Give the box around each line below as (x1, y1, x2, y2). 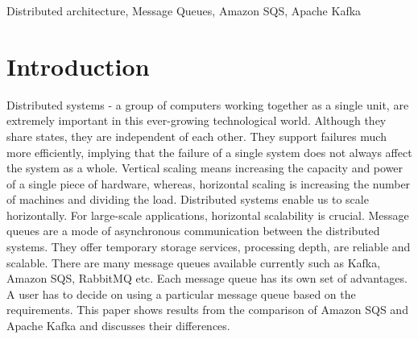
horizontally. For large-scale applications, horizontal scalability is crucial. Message (6, 206, 409, 223)
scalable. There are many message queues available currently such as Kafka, (6, 254, 381, 271)
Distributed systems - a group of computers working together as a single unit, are (6, 96, 409, 113)
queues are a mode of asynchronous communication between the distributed (6, 222, 380, 239)
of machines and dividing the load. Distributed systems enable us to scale (6, 191, 369, 208)
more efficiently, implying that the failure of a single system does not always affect (6, 143, 412, 160)
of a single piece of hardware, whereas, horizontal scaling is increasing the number (6, 175, 411, 192)
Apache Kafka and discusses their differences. (6, 317, 230, 334)
